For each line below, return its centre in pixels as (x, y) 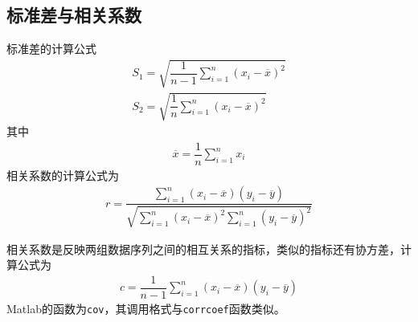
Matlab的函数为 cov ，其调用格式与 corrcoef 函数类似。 (146, 308)
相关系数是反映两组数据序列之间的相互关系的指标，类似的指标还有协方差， (203, 249)
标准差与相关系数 (74, 15)
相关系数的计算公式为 (63, 175)
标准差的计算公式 (51, 49)
